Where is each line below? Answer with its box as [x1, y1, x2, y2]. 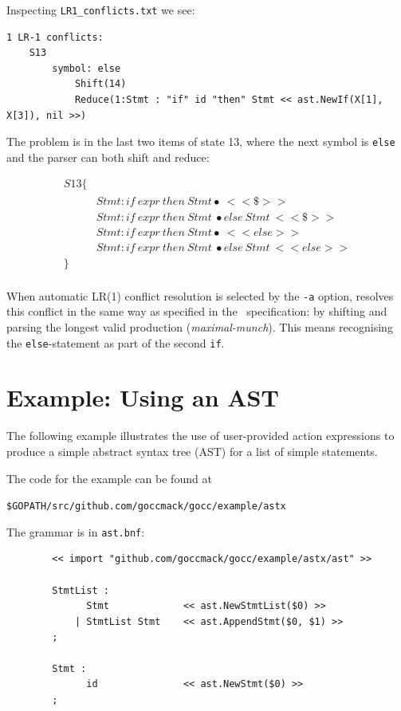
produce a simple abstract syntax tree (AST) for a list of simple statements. [6, 442, 378, 459]
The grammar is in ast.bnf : [6, 523, 145, 540]
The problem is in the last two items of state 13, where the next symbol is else [6, 133, 395, 150]
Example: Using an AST [6, 381, 279, 414]
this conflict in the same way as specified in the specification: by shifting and [6, 303, 387, 320]
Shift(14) [74, 78, 127, 90]
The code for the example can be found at [6, 469, 212, 486]
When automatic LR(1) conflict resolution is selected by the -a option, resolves [6, 287, 394, 304]
